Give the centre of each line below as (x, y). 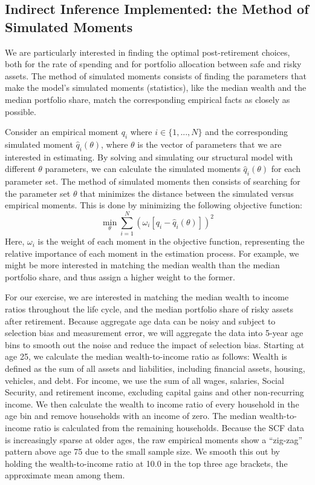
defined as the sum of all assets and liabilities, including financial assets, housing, (155, 368)
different (20, 169)
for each (286, 169)
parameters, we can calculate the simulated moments (143, 169)
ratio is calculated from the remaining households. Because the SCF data (169, 427)
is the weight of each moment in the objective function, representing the (171, 241)
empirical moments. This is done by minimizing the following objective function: (154, 205)
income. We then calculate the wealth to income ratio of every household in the (152, 404)
